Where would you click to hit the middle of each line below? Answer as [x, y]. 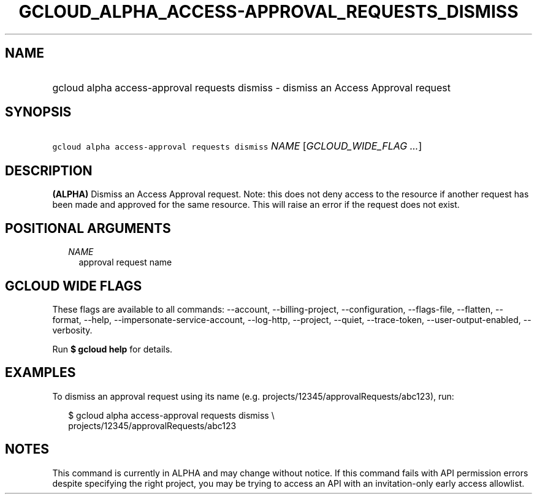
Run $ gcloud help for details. [112, 349]
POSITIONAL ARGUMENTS [88, 228]
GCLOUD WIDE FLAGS [74, 286]
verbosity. [72, 330]
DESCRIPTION [49, 170]
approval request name [125, 262]
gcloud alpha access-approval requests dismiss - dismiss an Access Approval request [251, 87]
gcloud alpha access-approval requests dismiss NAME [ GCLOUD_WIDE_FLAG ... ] [237, 146]
